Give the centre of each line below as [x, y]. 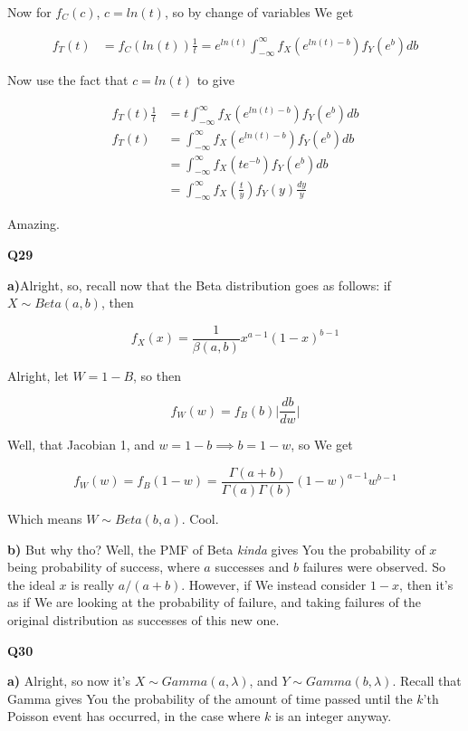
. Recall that [427, 681]
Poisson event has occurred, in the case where [134, 716]
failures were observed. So [374, 567]
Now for [29, 12]
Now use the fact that [68, 80]
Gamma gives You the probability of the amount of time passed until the [210, 698]
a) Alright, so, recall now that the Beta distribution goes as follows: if [199, 285]
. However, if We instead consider [274, 584]
